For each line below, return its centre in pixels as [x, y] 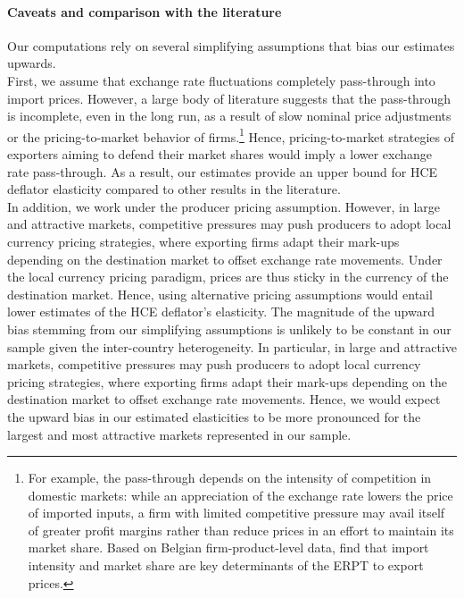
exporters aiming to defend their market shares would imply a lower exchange [220, 154]
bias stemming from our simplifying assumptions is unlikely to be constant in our [229, 328]
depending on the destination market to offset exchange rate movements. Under [225, 259]
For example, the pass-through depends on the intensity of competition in [230, 478]
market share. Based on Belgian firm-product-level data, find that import [228, 547]
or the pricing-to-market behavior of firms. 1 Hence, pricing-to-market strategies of [231, 135]
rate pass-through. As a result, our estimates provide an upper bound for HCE [223, 171]
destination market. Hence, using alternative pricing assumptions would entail [220, 294]
